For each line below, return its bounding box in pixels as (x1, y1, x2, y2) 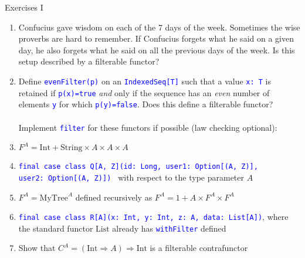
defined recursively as (75, 191, 152, 203)
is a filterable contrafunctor (150, 242, 248, 254)
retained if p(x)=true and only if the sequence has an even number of (18, 86, 270, 99)
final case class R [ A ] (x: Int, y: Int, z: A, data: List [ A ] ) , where (18, 211, 289, 223)
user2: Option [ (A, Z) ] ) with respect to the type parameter (18, 171, 245, 183)
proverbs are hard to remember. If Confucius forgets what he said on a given (18, 32, 294, 45)
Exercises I (5, 1, 43, 13)
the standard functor (18, 222, 93, 234)
